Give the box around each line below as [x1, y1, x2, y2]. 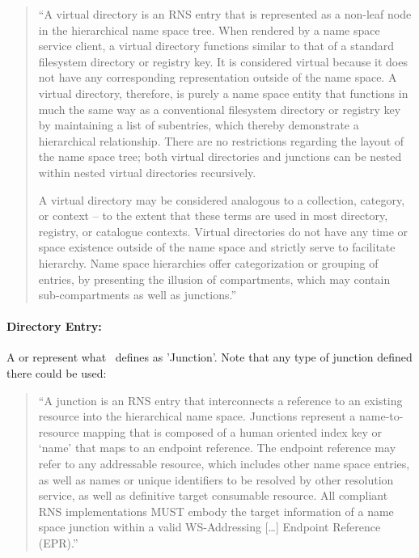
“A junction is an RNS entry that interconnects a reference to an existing [38, 391, 403, 408]
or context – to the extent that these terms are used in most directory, [38, 207, 388, 224]
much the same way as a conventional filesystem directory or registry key [38, 100, 401, 117]
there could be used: [6, 365, 107, 382]
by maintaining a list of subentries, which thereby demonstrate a [38, 116, 359, 133]
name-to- [358, 408, 404, 425]
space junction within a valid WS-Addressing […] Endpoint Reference [38, 518, 381, 535]
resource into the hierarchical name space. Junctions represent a [38, 408, 356, 425]
